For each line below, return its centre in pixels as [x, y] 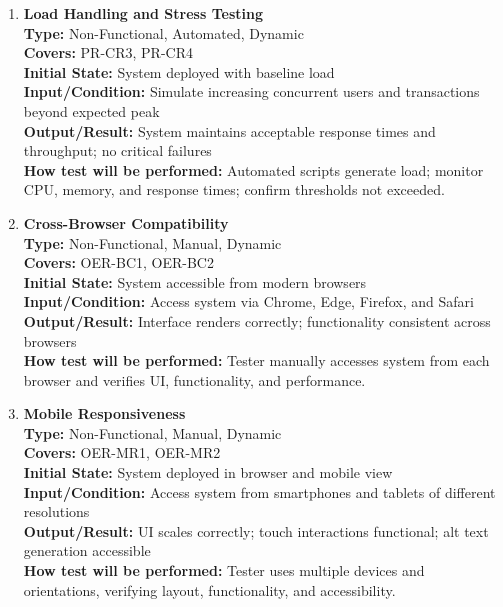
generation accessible [87, 550]
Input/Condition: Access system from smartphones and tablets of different [259, 491]
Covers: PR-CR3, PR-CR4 [108, 52]
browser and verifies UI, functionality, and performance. [194, 379]
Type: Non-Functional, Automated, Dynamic [163, 32]
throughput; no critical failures [117, 150]
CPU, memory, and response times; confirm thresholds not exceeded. [234, 189]
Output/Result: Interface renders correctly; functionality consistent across [257, 320]
